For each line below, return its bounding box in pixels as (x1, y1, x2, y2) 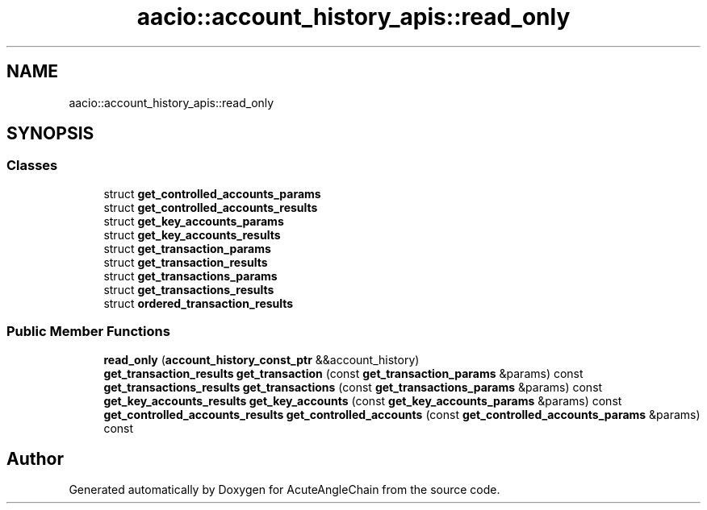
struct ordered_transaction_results (103, 296, 294, 310)
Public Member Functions (6, 323, 170, 340)
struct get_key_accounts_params (103, 214, 284, 228)
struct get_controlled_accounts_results (103, 200, 318, 214)
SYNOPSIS (6, 123, 94, 144)
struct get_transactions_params (103, 268, 278, 283)
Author (6, 448, 64, 469)
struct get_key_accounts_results (103, 227, 281, 242)
